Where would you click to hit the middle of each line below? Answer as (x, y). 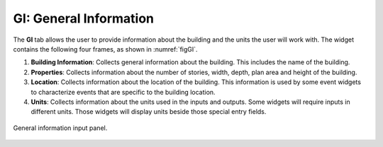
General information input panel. (60, 128)
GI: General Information (84, 18)
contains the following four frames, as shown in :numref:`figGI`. (105, 49)
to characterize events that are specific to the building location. (123, 92)
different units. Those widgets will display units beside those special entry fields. (149, 112)
